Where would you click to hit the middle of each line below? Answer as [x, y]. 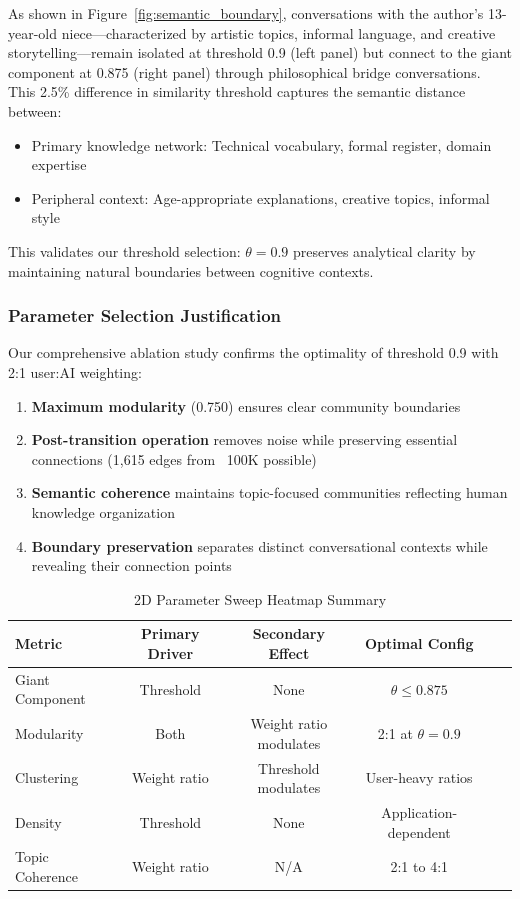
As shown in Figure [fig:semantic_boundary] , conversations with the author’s [246, 13]
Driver [170, 652]
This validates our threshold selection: [124, 250]
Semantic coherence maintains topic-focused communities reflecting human [269, 492]
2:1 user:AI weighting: [75, 371]
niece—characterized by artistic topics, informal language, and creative [278, 32]
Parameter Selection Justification [145, 315]
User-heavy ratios [419, 777]
